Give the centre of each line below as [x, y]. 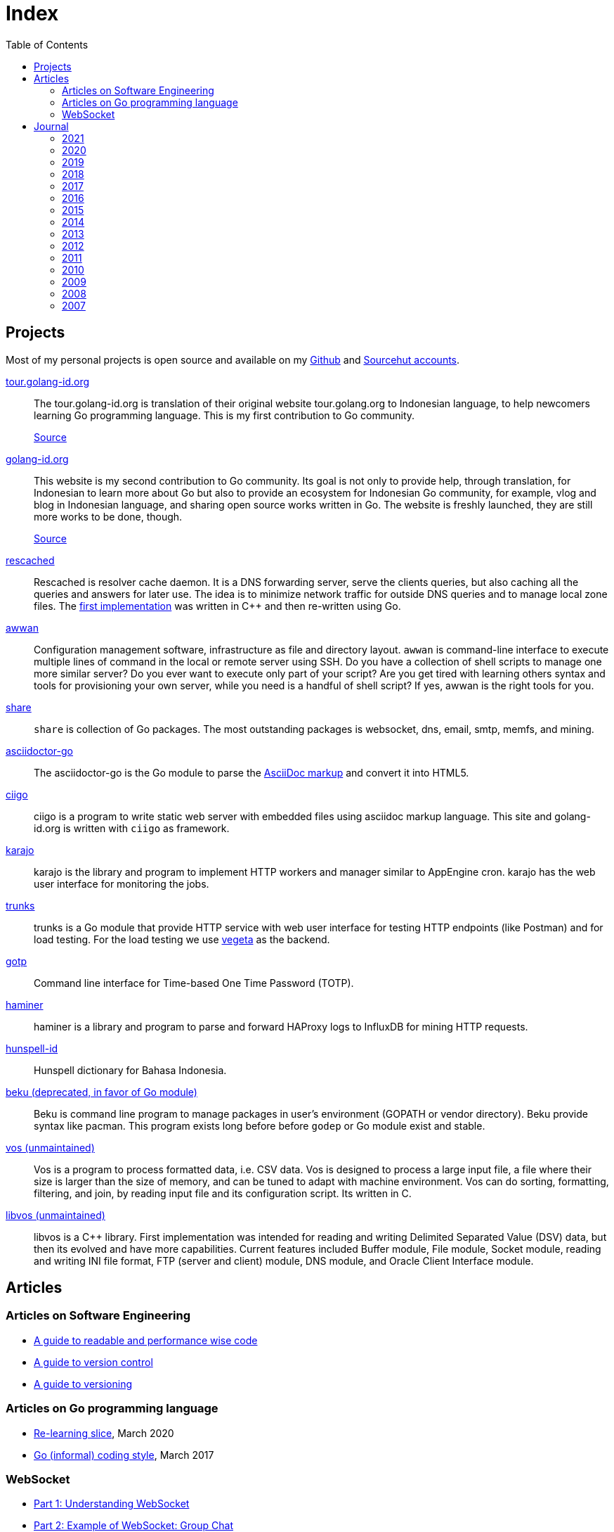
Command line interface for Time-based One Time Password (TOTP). [194, 983]
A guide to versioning [83, 1384]
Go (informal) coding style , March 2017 [124, 1455]
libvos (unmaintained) [55, 1215]
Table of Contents [47, 44]
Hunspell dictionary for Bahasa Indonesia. [130, 1070]
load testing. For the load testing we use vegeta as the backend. [182, 939]
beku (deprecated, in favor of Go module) [102, 1092]
